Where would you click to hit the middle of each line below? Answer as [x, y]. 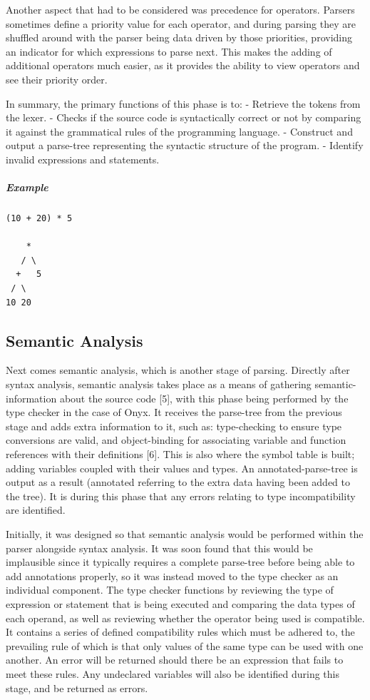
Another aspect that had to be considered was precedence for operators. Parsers [180, 9]
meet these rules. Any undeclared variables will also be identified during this [173, 673]
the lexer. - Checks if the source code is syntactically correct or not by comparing [184, 117]
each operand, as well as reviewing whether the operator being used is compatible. [185, 618]
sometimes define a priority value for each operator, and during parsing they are [181, 23]
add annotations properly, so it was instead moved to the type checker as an [172, 575]
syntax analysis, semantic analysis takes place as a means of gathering [159, 384]
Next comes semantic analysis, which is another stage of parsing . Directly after [178, 370]
